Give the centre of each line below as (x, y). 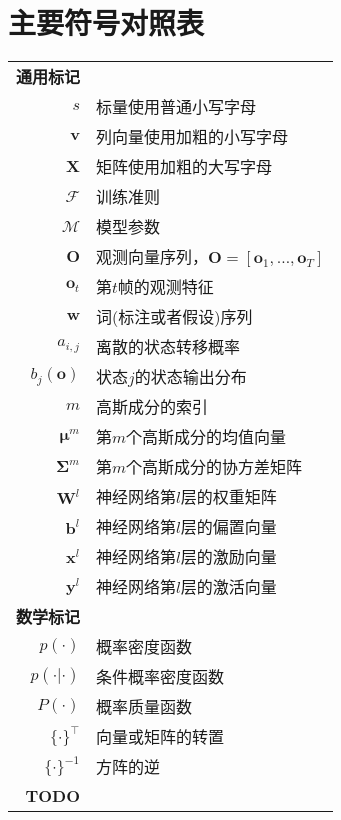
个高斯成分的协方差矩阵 (214, 467)
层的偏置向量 (228, 527)
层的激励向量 (228, 557)
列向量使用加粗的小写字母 (192, 137)
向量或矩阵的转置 (160, 737)
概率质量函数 (144, 707)
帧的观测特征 (165, 287)
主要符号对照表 (106, 22)
